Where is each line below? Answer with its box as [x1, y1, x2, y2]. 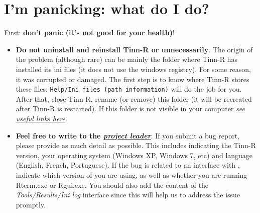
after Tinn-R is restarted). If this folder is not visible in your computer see [16, 103, 245, 114]
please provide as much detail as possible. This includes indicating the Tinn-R [16, 140, 256, 151]
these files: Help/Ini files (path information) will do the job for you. [16, 84, 242, 94]
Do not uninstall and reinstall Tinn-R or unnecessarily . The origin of [16, 44, 253, 54]
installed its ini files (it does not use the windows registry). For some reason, [16, 63, 251, 74]
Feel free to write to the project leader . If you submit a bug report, [16, 130, 239, 140]
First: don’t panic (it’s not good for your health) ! [4, 27, 175, 38]
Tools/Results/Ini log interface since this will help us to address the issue [16, 189, 240, 200]
